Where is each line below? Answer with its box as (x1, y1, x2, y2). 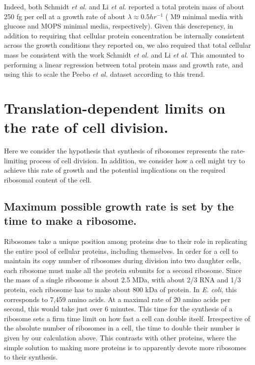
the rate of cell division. (4, 117, 169, 137)
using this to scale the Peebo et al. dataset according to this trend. (4, 69, 205, 79)
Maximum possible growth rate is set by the (4, 198, 234, 213)
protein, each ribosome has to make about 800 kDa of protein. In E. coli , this (4, 284, 237, 294)
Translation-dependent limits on (4, 97, 226, 118)
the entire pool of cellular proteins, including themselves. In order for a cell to (4, 245, 238, 256)
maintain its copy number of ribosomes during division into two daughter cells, (4, 255, 241, 266)
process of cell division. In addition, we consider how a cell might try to (29, 155, 245, 165)
